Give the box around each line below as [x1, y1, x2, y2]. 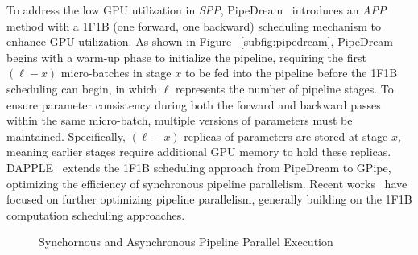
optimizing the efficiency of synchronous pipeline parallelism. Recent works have [6, 175, 408, 191]
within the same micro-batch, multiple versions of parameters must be [6, 112, 353, 129]
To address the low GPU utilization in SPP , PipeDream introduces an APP [6, 2, 387, 18]
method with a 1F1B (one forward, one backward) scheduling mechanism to [6, 17, 381, 34]
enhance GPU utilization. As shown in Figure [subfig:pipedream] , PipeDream [6, 33, 394, 50]
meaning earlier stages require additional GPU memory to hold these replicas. [6, 143, 391, 160]
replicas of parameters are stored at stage [184, 127, 388, 144]
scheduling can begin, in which [6, 80, 158, 97]
